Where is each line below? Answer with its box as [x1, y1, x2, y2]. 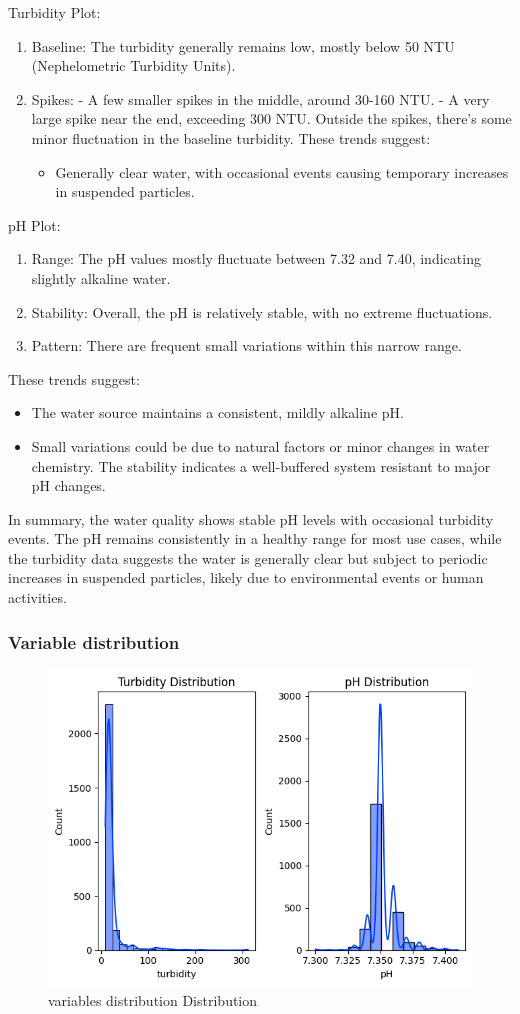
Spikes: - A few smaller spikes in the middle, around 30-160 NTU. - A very [31, 88, 490, 109]
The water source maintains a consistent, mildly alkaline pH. [31, 402, 404, 423]
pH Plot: [8, 214, 61, 235]
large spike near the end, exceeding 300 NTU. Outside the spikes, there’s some [31, 108, 512, 129]
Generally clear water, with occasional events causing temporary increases [55, 161, 509, 182]
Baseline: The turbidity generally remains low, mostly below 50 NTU [31, 35, 455, 56]
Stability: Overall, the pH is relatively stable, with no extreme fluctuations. [31, 301, 493, 322]
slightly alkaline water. [31, 267, 171, 288]
